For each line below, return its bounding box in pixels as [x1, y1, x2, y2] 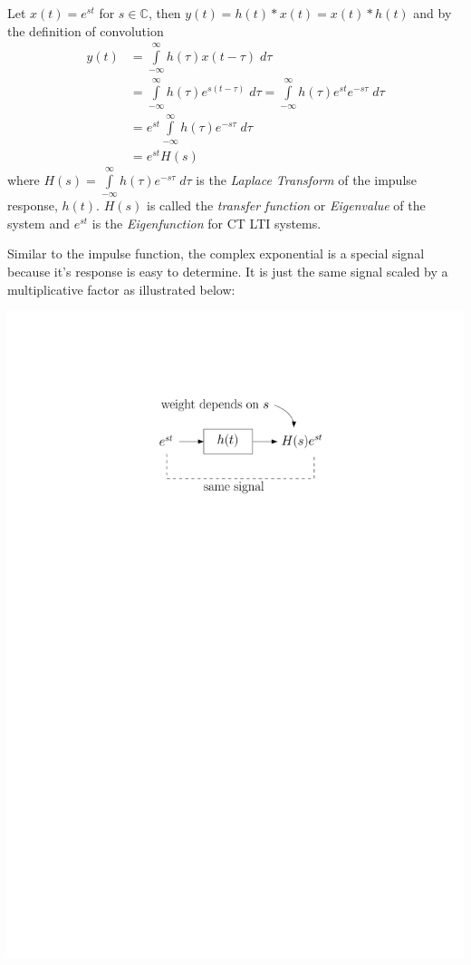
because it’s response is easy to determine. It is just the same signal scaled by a [7, 261, 448, 280]
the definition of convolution [7, 21, 164, 40]
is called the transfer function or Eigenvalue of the [146, 196, 426, 215]
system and [7, 213, 70, 232]
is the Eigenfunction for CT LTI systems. [91, 213, 322, 232]
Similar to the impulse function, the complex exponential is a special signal [7, 244, 425, 263]
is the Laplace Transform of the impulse [196, 170, 418, 189]
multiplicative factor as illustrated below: [7, 279, 235, 298]
